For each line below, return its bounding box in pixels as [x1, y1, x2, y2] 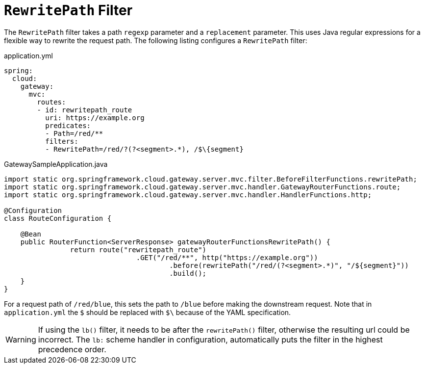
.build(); [169, 269, 207, 277]
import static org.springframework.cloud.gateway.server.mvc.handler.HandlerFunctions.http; [4, 190, 372, 199]
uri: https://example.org [45, 113, 145, 122]
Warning [5, 334, 36, 344]
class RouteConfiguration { [4, 214, 112, 222]
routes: [37, 98, 66, 106]
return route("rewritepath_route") [70, 245, 207, 254]
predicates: [45, 121, 91, 130]
